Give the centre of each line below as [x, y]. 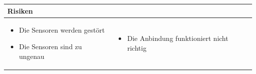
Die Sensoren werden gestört [62, 30]
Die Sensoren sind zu [50, 46]
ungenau [32, 56]
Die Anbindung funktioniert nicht [178, 38]
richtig [137, 47]
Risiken [20, 10]
